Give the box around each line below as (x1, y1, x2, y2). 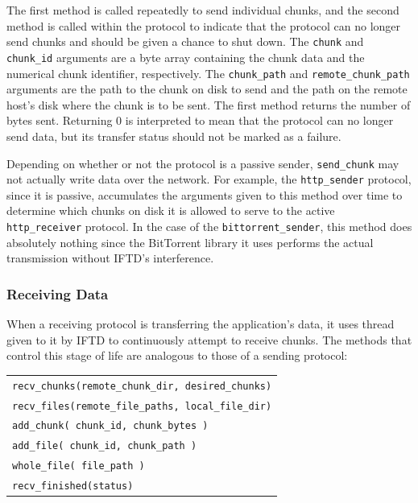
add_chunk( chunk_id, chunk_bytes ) (12, 420, 209, 432)
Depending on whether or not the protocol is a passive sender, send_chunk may (6, 155, 399, 171)
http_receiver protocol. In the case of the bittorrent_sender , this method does (6, 218, 412, 235)
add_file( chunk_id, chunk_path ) (12, 440, 197, 452)
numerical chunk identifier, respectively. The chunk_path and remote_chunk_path (6, 64, 410, 81)
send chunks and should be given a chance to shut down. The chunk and (6, 33, 364, 50)
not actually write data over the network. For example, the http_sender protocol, (6, 171, 412, 188)
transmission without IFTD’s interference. (6, 249, 214, 266)
